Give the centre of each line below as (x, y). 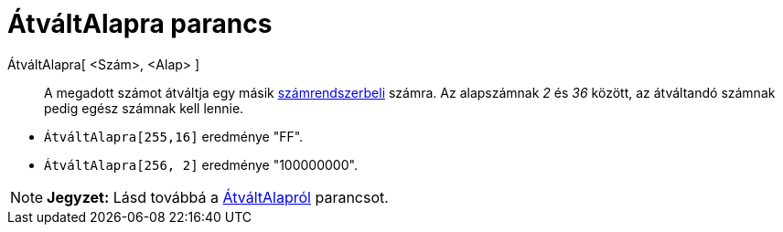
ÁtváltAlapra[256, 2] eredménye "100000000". (201, 164)
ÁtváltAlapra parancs (140, 24)
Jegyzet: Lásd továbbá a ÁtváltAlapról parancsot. (218, 197)
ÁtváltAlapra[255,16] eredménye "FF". (174, 136)
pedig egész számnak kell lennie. (144, 108)
